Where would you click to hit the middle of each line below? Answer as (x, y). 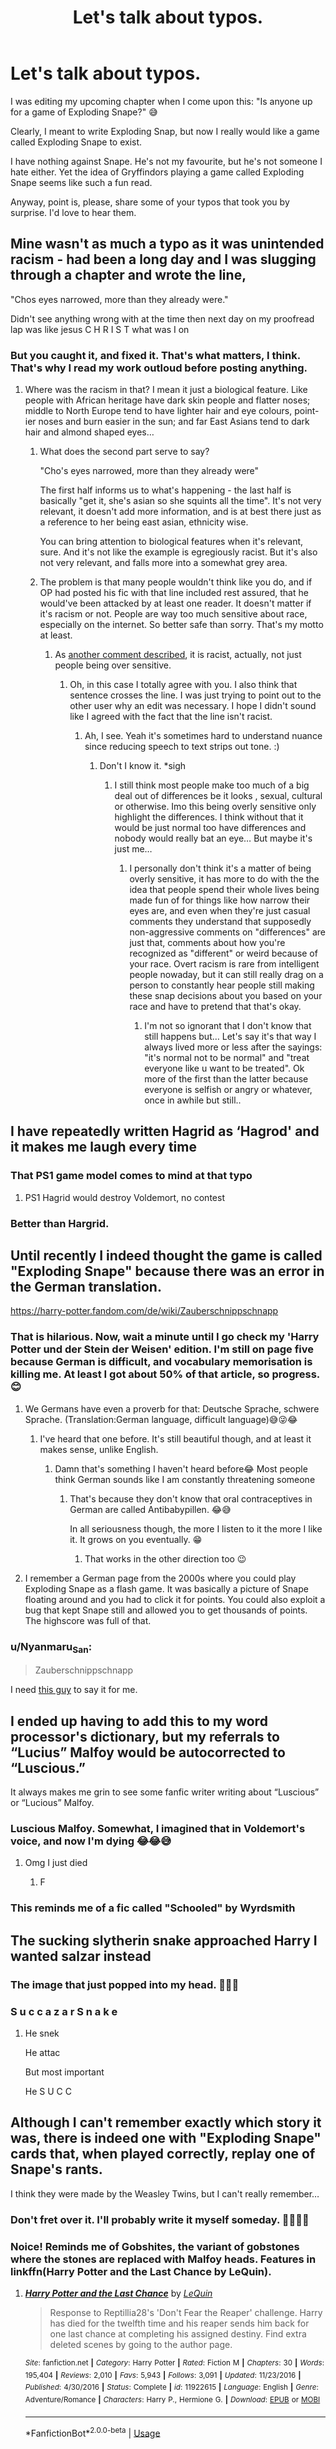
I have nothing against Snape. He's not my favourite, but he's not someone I (166, 161)
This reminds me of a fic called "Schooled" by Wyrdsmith (153, 1908)
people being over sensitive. (113, 665)
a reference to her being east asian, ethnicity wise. (144, 522)
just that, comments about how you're (207, 943)
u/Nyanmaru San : (51, 1647)
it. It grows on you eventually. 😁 (136, 1539)
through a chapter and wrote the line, (128, 275)
